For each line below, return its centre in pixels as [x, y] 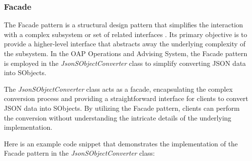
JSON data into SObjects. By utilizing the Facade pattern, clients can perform [122, 108]
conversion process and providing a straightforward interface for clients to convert [126, 98]
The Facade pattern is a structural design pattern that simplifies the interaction [124, 25]
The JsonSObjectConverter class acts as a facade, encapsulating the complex [118, 89]
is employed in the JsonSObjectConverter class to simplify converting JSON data [125, 63]
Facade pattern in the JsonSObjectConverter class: [79, 153]
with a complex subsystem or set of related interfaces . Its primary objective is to [126, 34]
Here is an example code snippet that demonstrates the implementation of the [121, 143]
